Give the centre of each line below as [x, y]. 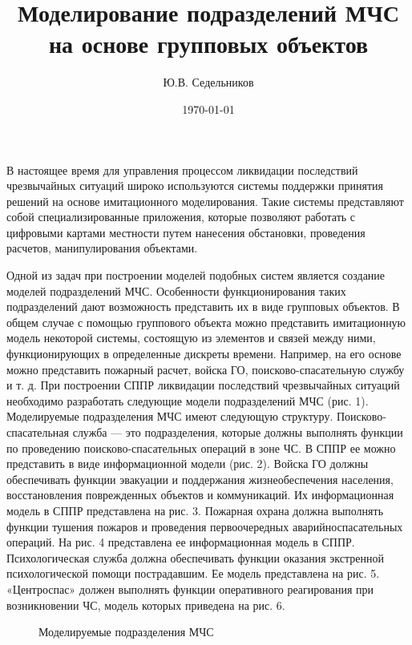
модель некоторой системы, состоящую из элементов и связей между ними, [191, 338]
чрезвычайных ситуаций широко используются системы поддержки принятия [195, 185]
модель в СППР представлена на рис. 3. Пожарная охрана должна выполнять [195, 510]
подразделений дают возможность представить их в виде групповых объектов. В [203, 306]
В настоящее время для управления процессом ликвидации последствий [182, 169]
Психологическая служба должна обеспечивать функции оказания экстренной [196, 557]
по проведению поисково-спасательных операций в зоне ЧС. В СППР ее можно [201, 447]
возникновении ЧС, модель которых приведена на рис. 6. [146, 605]
